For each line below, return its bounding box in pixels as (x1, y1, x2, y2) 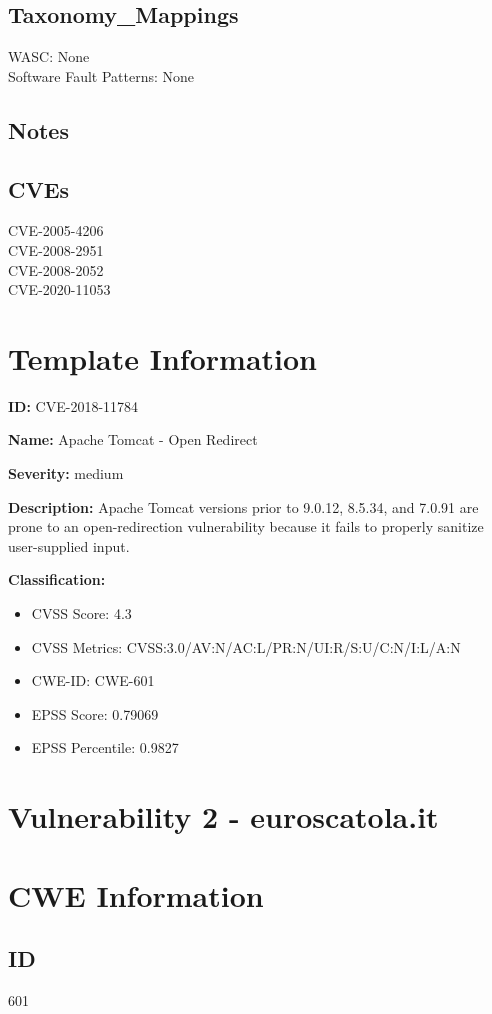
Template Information (8, 337, 317, 378)
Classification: (8, 569, 106, 590)
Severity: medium (8, 463, 124, 484)
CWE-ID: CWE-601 (31, 670, 155, 691)
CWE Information (8, 874, 264, 915)
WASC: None (8, 46, 90, 67)
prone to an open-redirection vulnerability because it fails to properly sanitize (8, 516, 484, 537)
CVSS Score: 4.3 (31, 603, 132, 624)
